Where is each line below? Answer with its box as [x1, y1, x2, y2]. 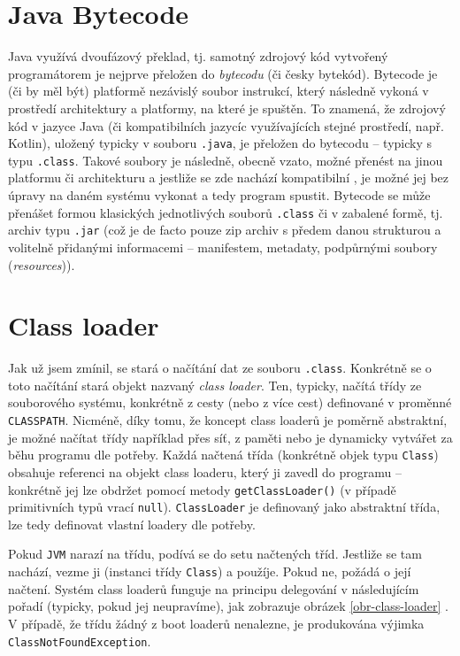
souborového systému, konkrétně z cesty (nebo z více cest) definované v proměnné [8, 393, 452, 412]
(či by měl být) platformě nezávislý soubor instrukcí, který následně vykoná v [8, 81, 429, 100]
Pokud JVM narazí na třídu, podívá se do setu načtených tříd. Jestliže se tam [8, 544, 422, 563]
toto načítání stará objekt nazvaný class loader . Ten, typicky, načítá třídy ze [8, 375, 422, 394]
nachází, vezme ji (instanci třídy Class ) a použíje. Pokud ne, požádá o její [8, 562, 411, 581]
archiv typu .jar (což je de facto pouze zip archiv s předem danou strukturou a [8, 220, 441, 239]
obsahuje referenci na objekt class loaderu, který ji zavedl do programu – [8, 462, 402, 481]
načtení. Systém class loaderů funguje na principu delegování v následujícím [8, 579, 419, 598]
